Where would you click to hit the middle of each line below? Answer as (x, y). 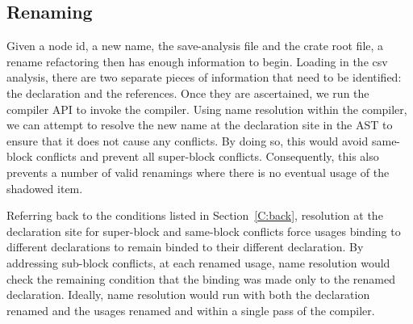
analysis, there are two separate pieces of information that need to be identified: (204, 77)
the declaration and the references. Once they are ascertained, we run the (188, 93)
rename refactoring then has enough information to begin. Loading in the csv (197, 61)
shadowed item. (45, 188)
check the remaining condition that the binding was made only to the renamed (201, 278)
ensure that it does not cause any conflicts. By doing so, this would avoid (188, 140)
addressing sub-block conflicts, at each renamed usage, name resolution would (198, 262)
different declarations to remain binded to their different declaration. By (185, 247)
